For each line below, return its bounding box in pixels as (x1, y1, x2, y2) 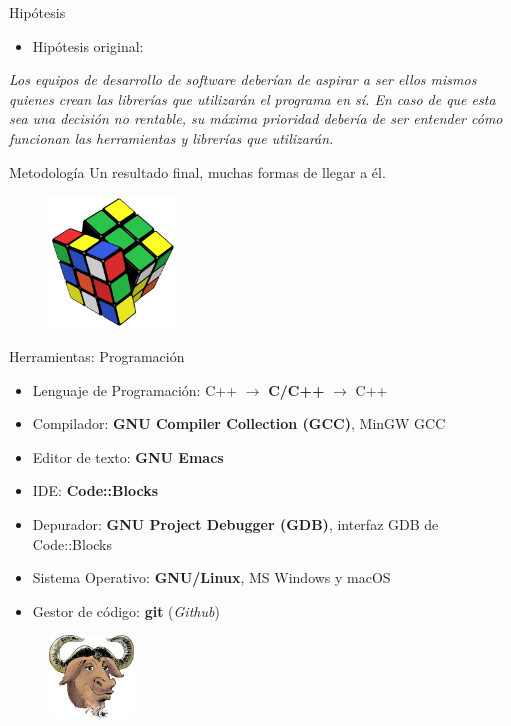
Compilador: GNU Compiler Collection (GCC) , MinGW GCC (32, 413, 446, 434)
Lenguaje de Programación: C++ (32, 379, 238, 400)
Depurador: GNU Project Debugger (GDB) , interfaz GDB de (32, 513, 439, 534)
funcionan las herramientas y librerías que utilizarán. (9, 127, 334, 148)
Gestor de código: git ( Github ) (32, 600, 220, 621)
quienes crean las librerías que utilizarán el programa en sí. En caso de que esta (9, 88, 496, 109)
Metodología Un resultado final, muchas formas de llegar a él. (9, 161, 386, 182)
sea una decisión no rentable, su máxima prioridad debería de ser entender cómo (9, 108, 503, 129)
